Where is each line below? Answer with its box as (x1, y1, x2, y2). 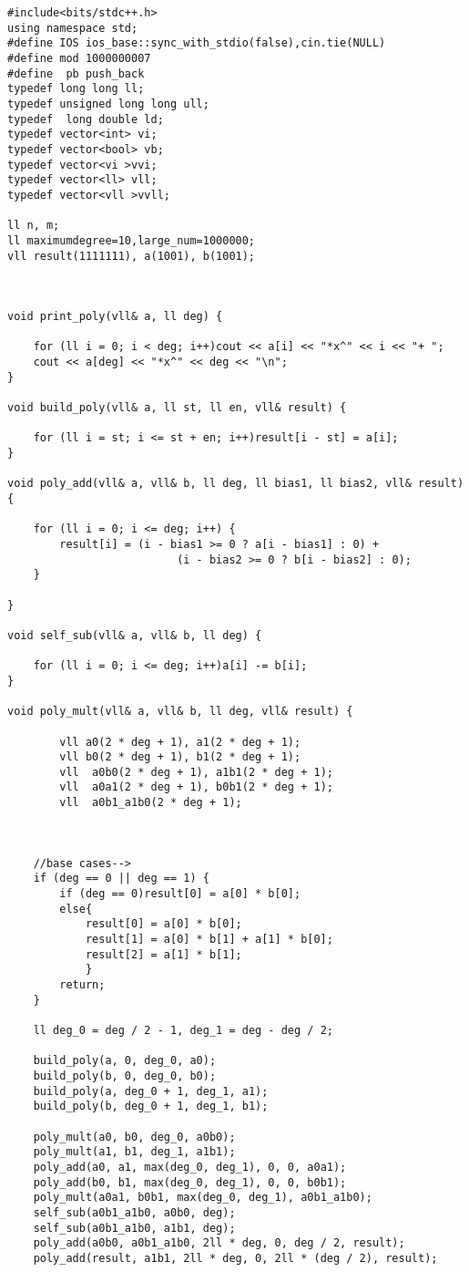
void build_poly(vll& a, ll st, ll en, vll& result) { (7, 401, 347, 415)
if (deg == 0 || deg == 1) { (33, 872, 209, 885)
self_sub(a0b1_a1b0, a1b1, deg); (33, 1221, 236, 1235)
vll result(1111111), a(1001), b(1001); (7, 249, 256, 263)
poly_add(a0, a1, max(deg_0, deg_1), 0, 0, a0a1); (33, 1160, 347, 1174)
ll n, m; (7, 219, 60, 233)
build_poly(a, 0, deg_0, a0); (33, 1054, 217, 1068)
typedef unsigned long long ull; (7, 97, 209, 110)
